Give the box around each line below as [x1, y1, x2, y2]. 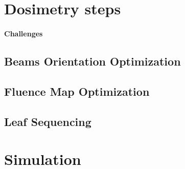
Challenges [4, 28, 43, 38]
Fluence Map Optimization [4, 83, 150, 99]
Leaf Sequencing [4, 113, 91, 129]
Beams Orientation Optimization [4, 53, 181, 69]
